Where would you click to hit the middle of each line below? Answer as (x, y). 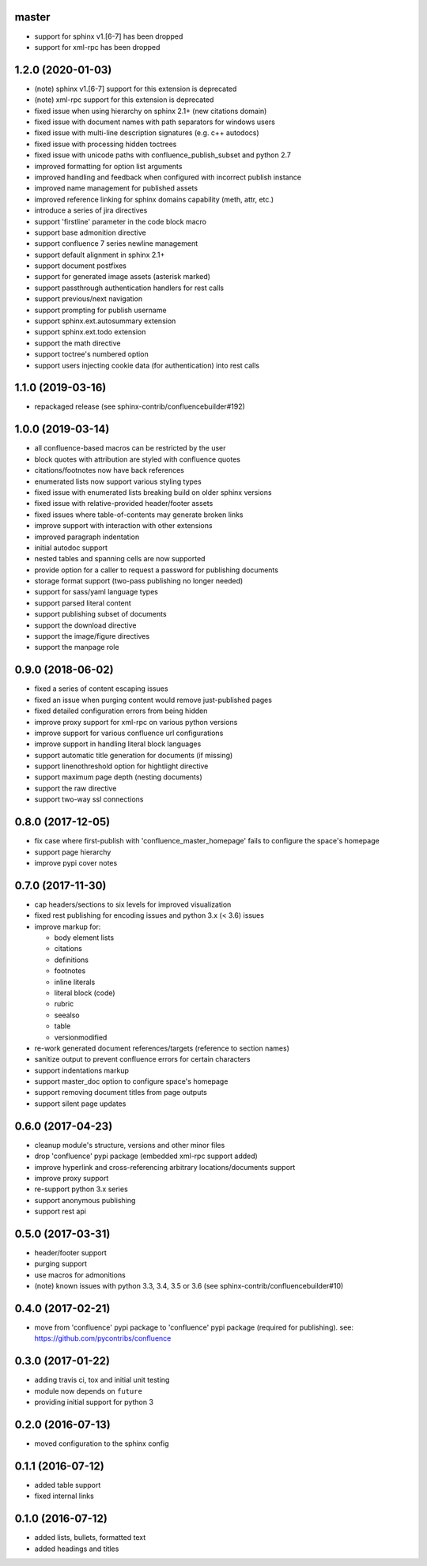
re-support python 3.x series (81, 1189)
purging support (60, 1264)
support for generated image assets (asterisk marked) (123, 277)
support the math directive (77, 343)
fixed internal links (64, 1496)
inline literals (75, 982)
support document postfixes (80, 266)
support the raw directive (76, 788)
